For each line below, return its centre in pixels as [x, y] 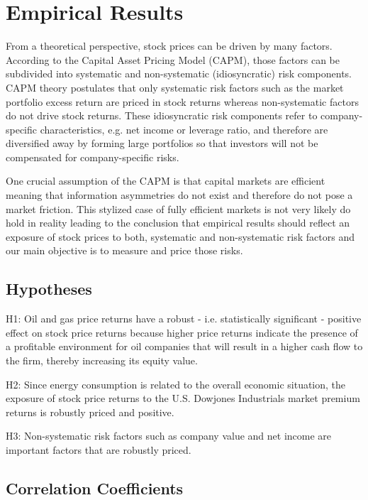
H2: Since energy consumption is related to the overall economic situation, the [176, 384]
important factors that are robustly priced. [99, 449]
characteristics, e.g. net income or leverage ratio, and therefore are [184, 129]
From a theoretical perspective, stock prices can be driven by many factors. [169, 46]
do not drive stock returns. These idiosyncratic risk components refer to [162, 115]
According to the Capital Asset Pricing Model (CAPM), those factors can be [173, 59]
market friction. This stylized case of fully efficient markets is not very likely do [178, 208]
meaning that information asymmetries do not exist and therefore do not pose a [179, 195]
